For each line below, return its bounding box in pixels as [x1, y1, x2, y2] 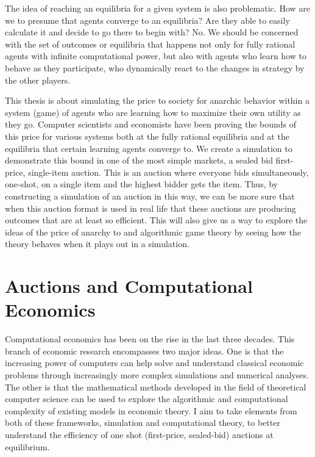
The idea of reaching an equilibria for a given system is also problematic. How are [5, 2, 310, 14]
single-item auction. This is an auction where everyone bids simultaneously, [28, 165, 309, 178]
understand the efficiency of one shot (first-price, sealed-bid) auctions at [5, 428, 274, 441]
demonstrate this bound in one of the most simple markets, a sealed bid [5, 154, 273, 167]
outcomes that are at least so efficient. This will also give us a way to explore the [5, 214, 308, 226]
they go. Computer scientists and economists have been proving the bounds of [5, 118, 297, 131]
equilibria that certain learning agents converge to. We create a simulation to [5, 142, 292, 154]
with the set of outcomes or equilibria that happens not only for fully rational [5, 37, 296, 50]
